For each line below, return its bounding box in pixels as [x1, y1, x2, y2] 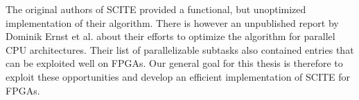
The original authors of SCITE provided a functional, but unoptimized [6, 2, 306, 16]
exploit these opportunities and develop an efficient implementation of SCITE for [6, 69, 351, 83]
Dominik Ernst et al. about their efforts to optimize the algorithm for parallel [6, 29, 335, 43]
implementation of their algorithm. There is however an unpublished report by [6, 15, 339, 30]
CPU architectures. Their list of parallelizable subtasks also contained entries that [6, 42, 354, 57]
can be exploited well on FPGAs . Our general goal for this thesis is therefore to [6, 56, 343, 70]
